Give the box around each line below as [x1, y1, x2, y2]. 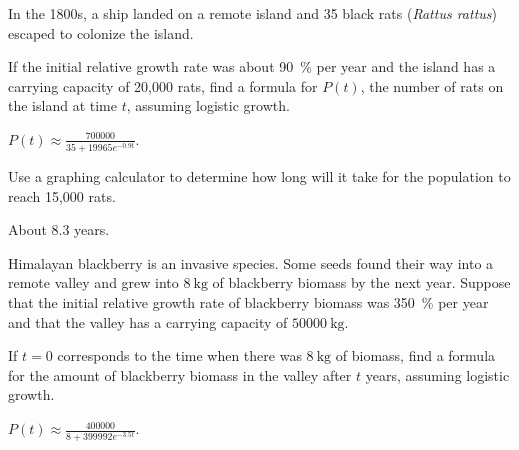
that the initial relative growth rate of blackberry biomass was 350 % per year [8, 292, 489, 313]
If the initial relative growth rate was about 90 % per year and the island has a [8, 56, 496, 77]
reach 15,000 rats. [8, 185, 116, 206]
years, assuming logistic [365, 364, 510, 385]
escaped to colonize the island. [8, 22, 194, 43]
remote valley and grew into [8, 272, 179, 293]
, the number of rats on [360, 75, 504, 96]
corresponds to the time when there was [57, 345, 302, 366]
